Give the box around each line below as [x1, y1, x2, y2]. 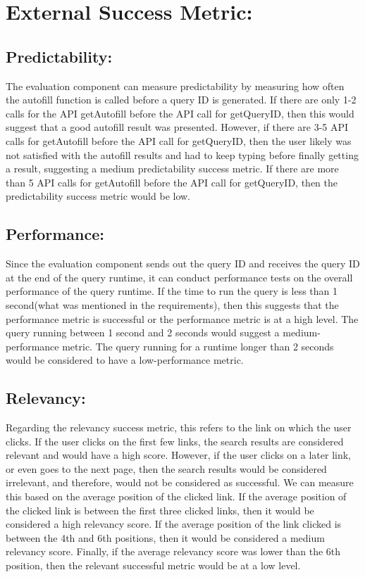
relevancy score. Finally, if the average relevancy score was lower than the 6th [6, 544, 341, 559]
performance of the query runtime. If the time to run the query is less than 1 [6, 284, 338, 298]
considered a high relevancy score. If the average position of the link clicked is [6, 516, 342, 531]
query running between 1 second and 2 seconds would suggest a [6, 325, 280, 340]
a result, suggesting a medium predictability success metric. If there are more [6, 161, 339, 176]
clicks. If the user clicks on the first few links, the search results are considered [6, 433, 344, 448]
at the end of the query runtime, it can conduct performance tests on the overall [6, 270, 353, 284]
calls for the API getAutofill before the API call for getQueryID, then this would [6, 106, 354, 120]
